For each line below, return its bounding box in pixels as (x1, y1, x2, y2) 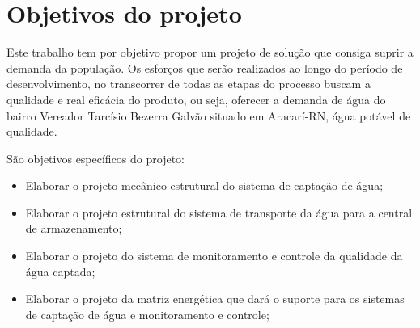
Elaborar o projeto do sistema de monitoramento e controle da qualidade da (25, 247, 403, 264)
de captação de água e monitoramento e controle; (25, 305, 269, 322)
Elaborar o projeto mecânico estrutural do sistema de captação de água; (25, 177, 384, 194)
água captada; (25, 263, 95, 280)
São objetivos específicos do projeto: (6, 149, 185, 166)
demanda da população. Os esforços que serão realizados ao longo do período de (6, 59, 403, 76)
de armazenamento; (25, 220, 122, 237)
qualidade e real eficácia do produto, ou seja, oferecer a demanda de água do (6, 90, 386, 107)
